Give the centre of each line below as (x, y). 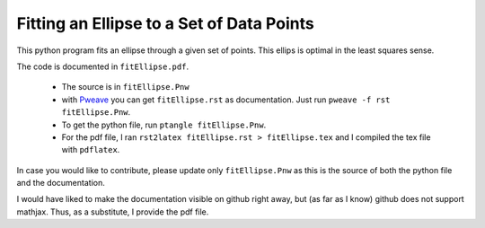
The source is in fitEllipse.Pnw (125, 87)
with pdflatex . (91, 150)
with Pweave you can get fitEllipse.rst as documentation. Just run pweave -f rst (226, 100)
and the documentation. (61, 183)
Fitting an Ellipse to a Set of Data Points (165, 23)
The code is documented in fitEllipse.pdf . (102, 66)
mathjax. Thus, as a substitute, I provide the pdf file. (113, 212)
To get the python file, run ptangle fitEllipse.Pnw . (164, 125)
